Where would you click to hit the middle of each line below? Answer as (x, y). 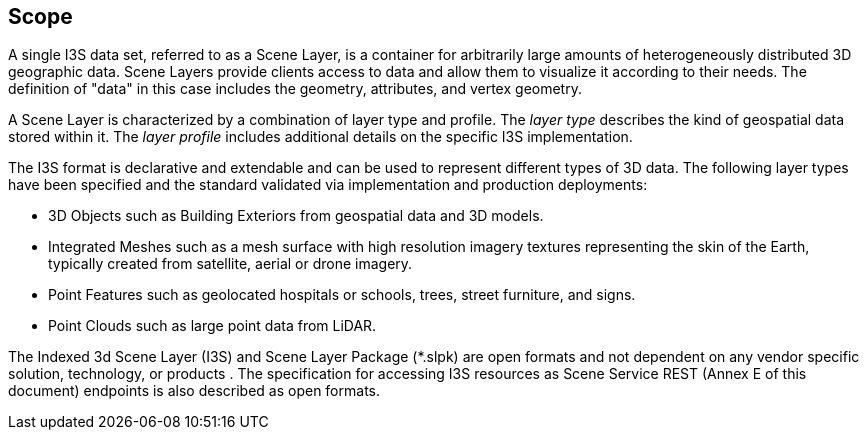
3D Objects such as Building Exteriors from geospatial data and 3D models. (296, 216)
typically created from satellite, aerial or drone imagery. (230, 264)
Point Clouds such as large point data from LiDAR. (212, 326)
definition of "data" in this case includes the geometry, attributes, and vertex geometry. (295, 89)
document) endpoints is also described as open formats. (194, 391)
